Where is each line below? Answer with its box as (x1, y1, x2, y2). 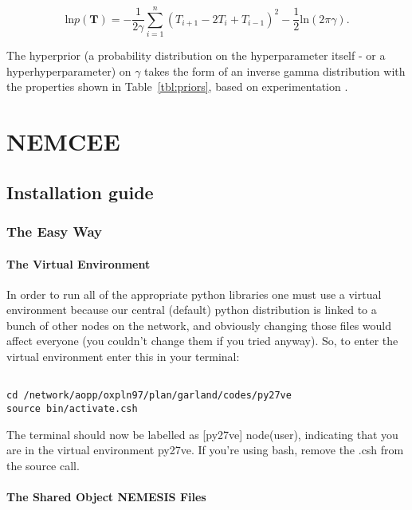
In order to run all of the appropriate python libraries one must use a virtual (6, 285, 382, 302)
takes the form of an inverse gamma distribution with (144, 62, 406, 79)
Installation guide (6, 179, 154, 204)
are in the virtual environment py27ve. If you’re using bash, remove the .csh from (6, 441, 404, 458)
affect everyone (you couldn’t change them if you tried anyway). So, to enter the (6, 332, 398, 349)
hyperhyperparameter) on (6, 62, 131, 79)
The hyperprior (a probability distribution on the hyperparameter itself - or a (6, 47, 386, 64)
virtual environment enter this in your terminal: (6, 348, 240, 365)
